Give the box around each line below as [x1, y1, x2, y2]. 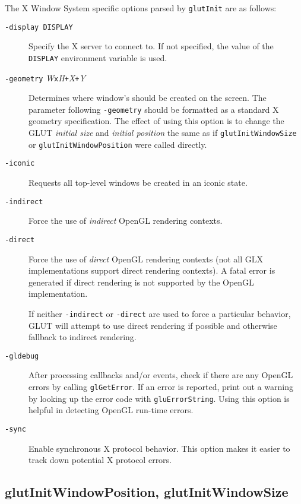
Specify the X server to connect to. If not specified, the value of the [28, 40, 274, 52]
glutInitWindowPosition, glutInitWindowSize [5, 483, 289, 501]
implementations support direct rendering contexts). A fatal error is [28, 264, 275, 277]
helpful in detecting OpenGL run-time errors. [28, 404, 194, 416]
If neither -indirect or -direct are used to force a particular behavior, [28, 307, 291, 319]
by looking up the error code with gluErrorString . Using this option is [28, 392, 290, 404]
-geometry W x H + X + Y [5, 71, 85, 84]
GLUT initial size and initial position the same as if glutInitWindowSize [28, 126, 297, 139]
